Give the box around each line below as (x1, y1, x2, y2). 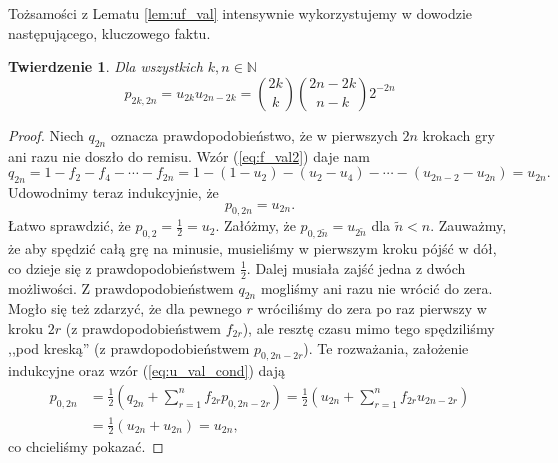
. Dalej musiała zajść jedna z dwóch (246, 257, 466, 278)
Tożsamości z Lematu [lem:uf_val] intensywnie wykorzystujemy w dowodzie (8, 3, 473, 23)
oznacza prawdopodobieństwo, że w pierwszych (110, 124, 398, 145)
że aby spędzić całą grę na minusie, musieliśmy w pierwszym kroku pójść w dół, (8, 238, 497, 259)
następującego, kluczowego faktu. (8, 22, 211, 43)
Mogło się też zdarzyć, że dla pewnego (8, 298, 242, 319)
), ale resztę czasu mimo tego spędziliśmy (242, 317, 495, 338)
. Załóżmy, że (215, 215, 296, 236)
